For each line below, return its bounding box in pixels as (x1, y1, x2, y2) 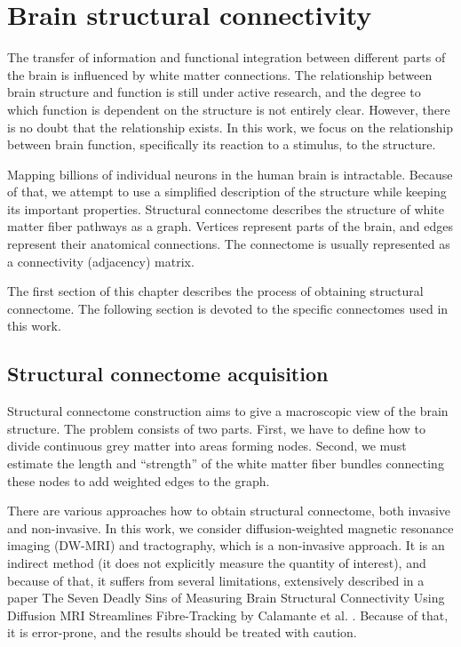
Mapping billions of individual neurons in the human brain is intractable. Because (7, 164, 453, 183)
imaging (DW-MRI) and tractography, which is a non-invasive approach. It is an (7, 536, 445, 555)
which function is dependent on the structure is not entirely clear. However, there (7, 100, 450, 118)
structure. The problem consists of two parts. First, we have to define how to (7, 419, 425, 437)
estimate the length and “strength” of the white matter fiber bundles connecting (7, 454, 444, 473)
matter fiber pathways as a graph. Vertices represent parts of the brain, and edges (7, 217, 454, 236)
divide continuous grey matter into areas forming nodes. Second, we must (7, 436, 407, 455)
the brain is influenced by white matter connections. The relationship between (7, 65, 433, 84)
